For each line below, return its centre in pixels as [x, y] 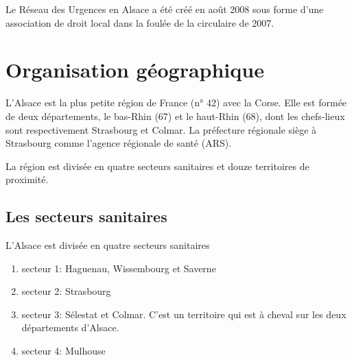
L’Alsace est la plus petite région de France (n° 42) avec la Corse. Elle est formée [176, 103]
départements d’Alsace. [70, 327]
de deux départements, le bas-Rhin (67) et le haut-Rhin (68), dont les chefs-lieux [175, 116]
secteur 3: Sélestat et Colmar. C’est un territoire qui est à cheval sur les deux [184, 314]
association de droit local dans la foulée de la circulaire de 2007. [140, 22]
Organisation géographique [135, 70]
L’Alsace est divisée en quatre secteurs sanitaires [108, 245]
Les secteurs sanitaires [86, 216]
